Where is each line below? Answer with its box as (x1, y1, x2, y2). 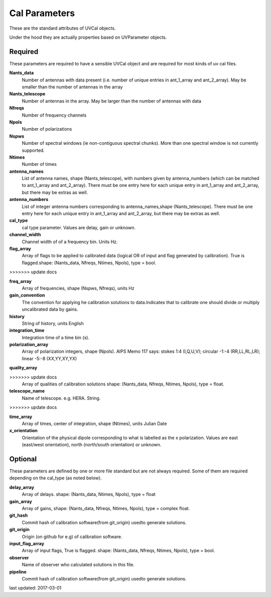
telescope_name (9, 388, 45, 394)
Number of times (22, 161, 57, 167)
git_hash (9, 513, 28, 519)
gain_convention (9, 292, 45, 298)
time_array (9, 414, 33, 420)
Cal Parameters (9, 8, 75, 19)
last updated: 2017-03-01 (9, 585, 62, 591)
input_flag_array (9, 540, 45, 546)
